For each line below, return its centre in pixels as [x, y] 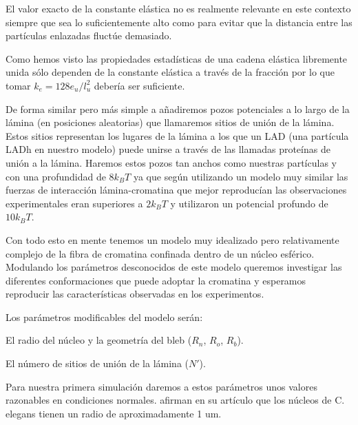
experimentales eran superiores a [74, 203]
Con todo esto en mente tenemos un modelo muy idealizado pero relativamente [172, 239]
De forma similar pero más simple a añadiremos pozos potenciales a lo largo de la [178, 108]
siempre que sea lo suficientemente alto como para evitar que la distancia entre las [179, 22]
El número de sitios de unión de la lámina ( [97, 363]
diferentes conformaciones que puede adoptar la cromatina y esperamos [156, 280]
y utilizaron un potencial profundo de [249, 203]
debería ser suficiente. [139, 85]
